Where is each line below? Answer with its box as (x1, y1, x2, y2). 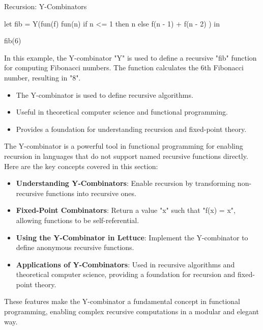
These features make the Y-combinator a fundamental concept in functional (4, 296, 240, 307)
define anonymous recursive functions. (16, 242, 134, 253)
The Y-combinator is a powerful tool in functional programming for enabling (4, 141, 243, 151)
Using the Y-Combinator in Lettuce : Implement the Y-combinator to (16, 232, 248, 242)
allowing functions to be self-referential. (16, 214, 139, 225)
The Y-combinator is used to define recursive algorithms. (16, 89, 193, 100)
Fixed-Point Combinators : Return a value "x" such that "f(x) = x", (16, 205, 236, 215)
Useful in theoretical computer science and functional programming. (16, 106, 228, 117)
